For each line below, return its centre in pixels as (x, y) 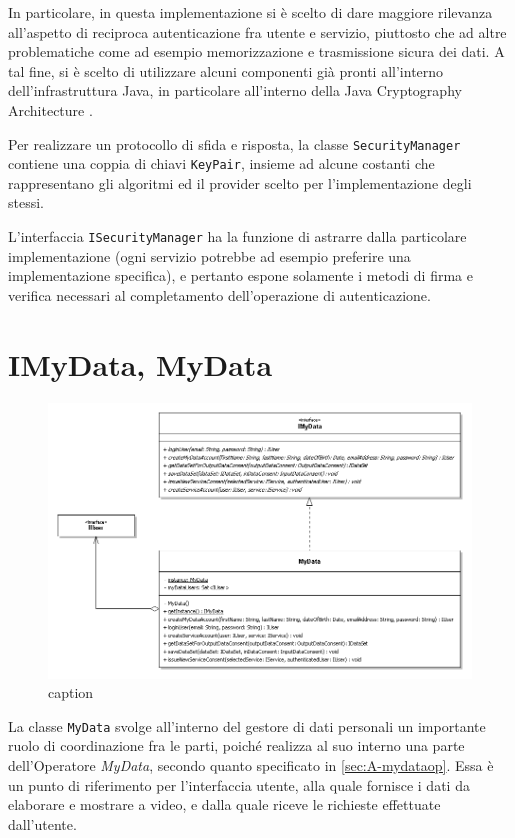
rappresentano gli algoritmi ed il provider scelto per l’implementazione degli (240, 182)
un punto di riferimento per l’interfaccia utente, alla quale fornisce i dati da (239, 784)
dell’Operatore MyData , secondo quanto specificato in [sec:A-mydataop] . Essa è (251, 764)
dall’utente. (42, 823)
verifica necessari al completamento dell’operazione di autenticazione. (219, 294)
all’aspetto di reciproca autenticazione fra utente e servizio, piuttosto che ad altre (257, 31)
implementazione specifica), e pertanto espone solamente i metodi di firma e (240, 275)
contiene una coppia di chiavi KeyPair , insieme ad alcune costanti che (221, 163)
